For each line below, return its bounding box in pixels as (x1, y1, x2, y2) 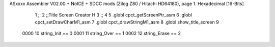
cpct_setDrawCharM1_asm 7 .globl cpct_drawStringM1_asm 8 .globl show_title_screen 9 (35, 19, 219, 25)
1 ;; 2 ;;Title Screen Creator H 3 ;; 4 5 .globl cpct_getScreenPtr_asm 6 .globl (35, 12, 192, 18)
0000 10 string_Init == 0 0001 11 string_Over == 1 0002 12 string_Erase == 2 (22, 30, 181, 36)
